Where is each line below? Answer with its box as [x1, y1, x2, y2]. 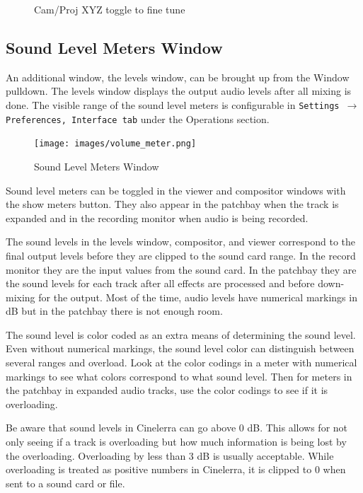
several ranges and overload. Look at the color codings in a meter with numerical [6, 355, 357, 370]
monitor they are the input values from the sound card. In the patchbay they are [6, 262, 357, 277]
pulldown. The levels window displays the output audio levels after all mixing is [6, 83, 352, 98]
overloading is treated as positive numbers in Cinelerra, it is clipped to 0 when [6, 462, 346, 477]
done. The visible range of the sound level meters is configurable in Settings [6, 97, 340, 112]
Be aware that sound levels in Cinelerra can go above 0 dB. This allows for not [6, 420, 348, 435]
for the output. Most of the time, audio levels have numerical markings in [38, 289, 357, 304]
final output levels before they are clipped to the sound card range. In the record [6, 248, 356, 262]
